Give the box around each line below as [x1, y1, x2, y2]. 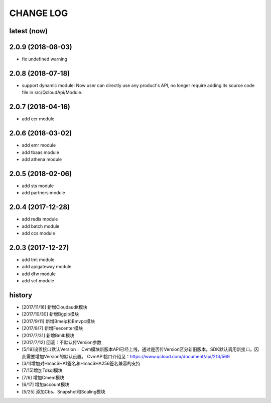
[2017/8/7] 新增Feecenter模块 [22, 325, 83, 332]
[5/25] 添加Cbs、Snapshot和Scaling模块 [22, 388, 105, 394]
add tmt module [22, 257, 55, 263]
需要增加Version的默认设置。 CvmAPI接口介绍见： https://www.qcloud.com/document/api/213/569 [26, 353, 230, 359]
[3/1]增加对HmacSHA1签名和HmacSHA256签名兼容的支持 [22, 360, 141, 367]
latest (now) [9, 27, 48, 35]
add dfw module [22, 271, 56, 277]
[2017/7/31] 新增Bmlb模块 [22, 332, 75, 338]
